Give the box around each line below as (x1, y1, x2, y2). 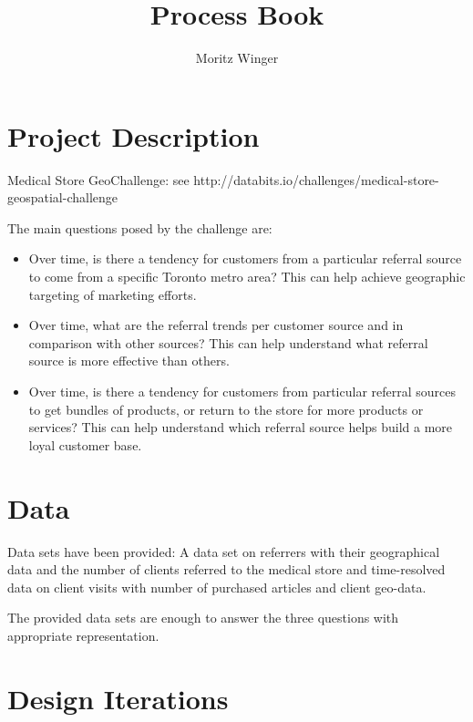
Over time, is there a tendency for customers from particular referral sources (28, 382, 457, 400)
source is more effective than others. (28, 351, 230, 370)
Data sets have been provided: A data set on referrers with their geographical (7, 541, 440, 561)
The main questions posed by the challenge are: (7, 218, 272, 237)
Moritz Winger (195, 48, 279, 67)
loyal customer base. (28, 435, 142, 454)
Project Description (7, 117, 260, 154)
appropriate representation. (7, 625, 159, 645)
